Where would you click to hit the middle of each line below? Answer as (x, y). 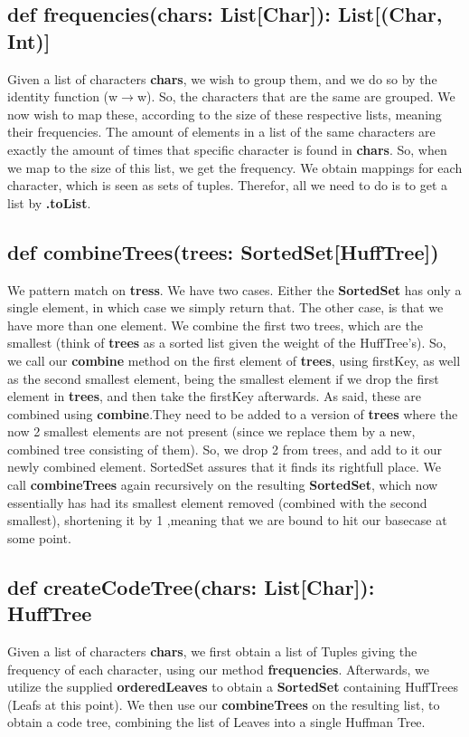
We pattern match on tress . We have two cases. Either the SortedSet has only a (234, 289)
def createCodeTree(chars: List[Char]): (191, 586)
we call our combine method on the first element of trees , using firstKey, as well (234, 360)
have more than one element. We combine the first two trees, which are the (215, 325)
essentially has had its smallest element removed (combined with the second (217, 502)
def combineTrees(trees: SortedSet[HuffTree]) (223, 251)
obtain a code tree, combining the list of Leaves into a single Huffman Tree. (216, 722)
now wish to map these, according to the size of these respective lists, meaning (225, 114)
